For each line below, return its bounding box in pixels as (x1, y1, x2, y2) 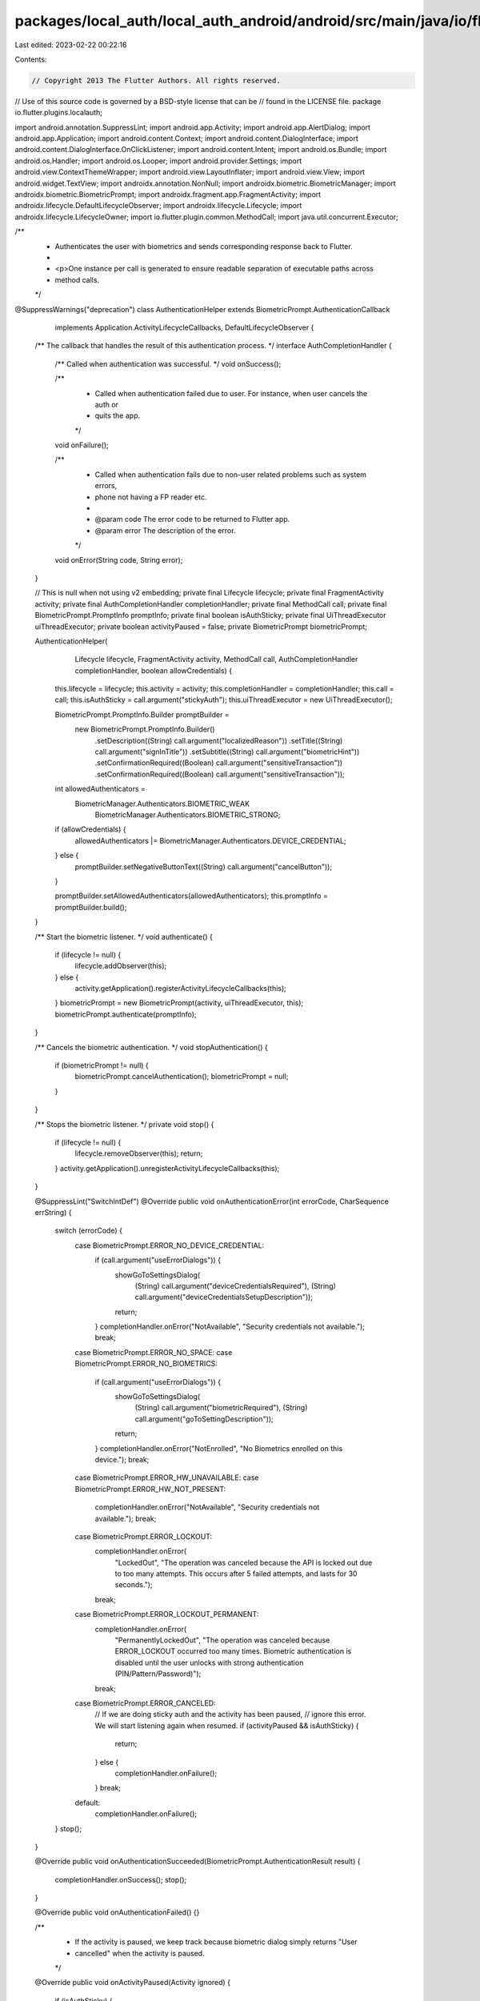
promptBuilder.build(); (54, 902, 127, 912)
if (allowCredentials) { (54, 824, 126, 834)
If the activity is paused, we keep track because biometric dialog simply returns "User (74, 1937, 358, 1947)
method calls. (54, 275, 100, 284)
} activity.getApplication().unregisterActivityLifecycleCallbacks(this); (54, 1163, 280, 1173)
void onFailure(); (54, 440, 110, 450)
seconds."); (114, 1580, 153, 1590)
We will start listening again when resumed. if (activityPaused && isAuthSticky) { (94, 1721, 359, 1730)
